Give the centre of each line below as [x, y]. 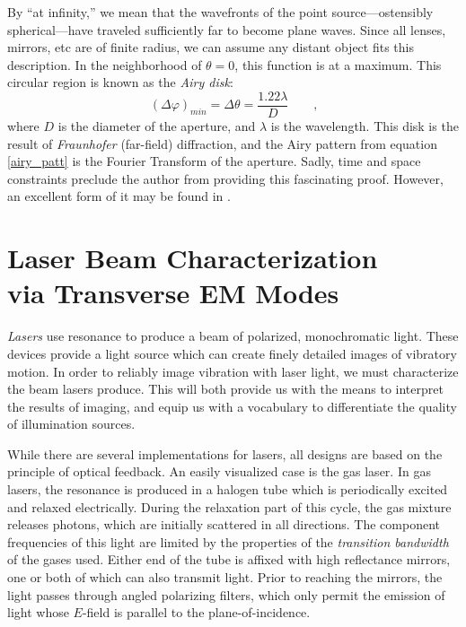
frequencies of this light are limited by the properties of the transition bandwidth [228, 541]
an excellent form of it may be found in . [119, 196]
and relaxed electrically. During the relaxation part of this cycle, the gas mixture [229, 506]
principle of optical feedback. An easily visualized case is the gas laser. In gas [219, 471]
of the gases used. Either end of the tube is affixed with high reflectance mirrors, [229, 559]
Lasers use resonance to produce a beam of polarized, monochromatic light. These [233, 336]
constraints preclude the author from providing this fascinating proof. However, [225, 178]
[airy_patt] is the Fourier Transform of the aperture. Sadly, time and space [214, 161]
